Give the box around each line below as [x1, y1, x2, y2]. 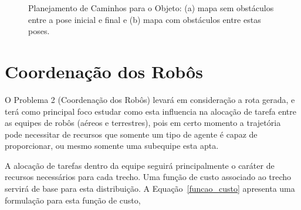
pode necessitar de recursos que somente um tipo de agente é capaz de [5, 128, 258, 140]
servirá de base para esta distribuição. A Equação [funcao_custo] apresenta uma [5, 182, 295, 195]
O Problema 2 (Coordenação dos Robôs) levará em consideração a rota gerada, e [5, 93, 295, 105]
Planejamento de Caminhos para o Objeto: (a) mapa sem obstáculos [28, 2, 274, 14]
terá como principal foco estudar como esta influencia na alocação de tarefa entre [5, 105, 296, 117]
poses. [28, 25, 50, 37]
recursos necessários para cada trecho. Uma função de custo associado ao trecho [5, 171, 292, 183]
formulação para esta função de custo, [5, 194, 141, 206]
